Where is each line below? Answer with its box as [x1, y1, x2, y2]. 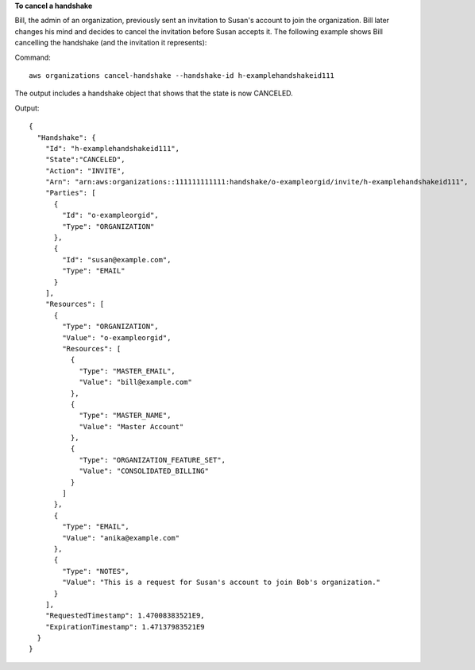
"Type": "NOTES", [62, 567, 130, 575]
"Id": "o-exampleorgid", [62, 211, 159, 220]
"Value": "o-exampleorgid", [62, 333, 172, 342]
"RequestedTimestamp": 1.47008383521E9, [44, 611, 206, 620]
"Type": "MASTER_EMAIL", [79, 366, 176, 375]
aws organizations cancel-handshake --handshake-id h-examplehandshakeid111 [29, 71, 335, 79]
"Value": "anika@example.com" [62, 533, 180, 542]
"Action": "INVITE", [44, 166, 126, 175]
